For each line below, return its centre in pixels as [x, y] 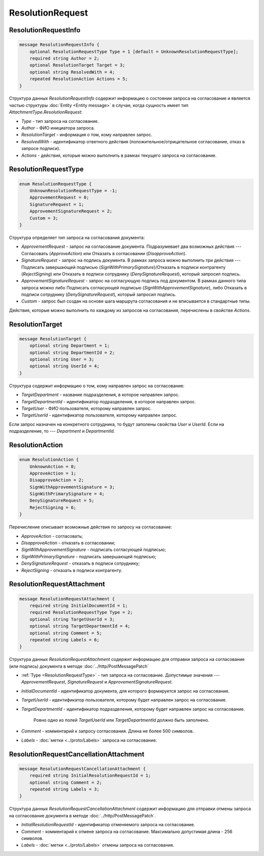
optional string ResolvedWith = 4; [72, 72]
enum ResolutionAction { [49, 460]
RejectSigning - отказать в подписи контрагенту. [72, 570]
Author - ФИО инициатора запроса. [58, 128]
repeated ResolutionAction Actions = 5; [79, 79]
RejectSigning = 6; [53, 507]
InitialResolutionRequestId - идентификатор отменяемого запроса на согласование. [108, 825]
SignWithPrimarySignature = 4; [67, 494]
